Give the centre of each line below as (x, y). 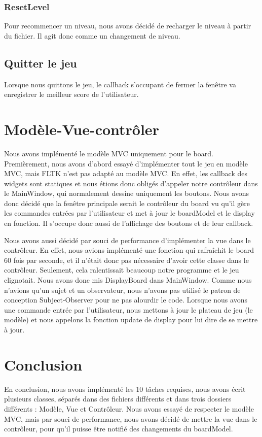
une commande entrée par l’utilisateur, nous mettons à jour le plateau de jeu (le (128, 309)
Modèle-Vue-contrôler (82, 129)
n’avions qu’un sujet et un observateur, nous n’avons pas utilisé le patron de (122, 290)
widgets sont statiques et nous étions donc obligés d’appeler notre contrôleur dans (131, 183)
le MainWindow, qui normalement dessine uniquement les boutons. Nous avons (127, 193)
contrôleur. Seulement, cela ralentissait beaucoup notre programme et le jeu (122, 270)
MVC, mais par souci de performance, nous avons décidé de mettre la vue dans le (131, 418)
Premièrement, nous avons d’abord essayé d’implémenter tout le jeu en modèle (126, 163)
